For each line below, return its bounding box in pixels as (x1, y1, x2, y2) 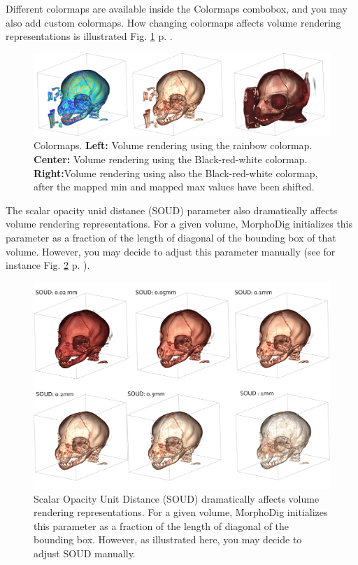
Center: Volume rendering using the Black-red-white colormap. (34, 151, 308, 166)
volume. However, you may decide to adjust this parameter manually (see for (6, 244, 336, 258)
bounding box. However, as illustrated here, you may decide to (34, 532, 302, 547)
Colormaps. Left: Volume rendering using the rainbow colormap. (34, 138, 313, 153)
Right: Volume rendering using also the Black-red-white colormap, (34, 165, 318, 180)
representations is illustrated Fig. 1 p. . (6, 29, 173, 43)
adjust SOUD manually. (34, 545, 136, 560)
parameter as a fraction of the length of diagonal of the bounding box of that (6, 230, 336, 244)
